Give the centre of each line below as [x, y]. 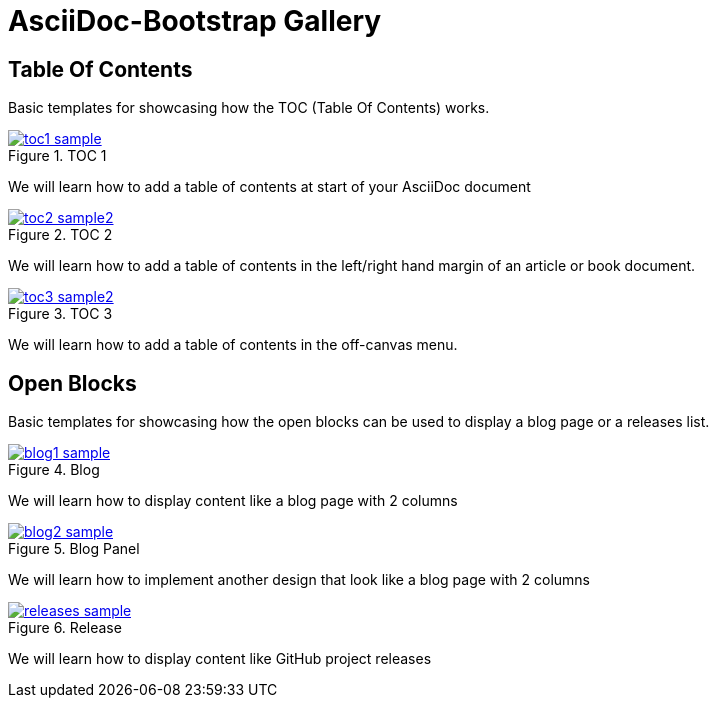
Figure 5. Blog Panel [74, 549]
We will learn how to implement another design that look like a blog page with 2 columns [299, 580]
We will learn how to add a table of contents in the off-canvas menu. [233, 345]
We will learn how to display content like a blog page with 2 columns [233, 501]
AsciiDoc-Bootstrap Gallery [195, 21]
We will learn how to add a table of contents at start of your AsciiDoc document [269, 187]
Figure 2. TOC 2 [60, 235]
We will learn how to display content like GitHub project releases [220, 659]
